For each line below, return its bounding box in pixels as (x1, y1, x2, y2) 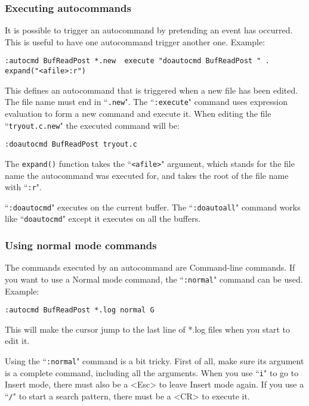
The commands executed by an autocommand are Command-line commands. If (5, 261, 295, 274)
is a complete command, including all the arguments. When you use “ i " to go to (5, 366, 299, 379)
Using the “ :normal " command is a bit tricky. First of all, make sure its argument (5, 355, 304, 367)
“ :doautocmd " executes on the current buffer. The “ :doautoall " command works (5, 200, 301, 213)
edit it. (5, 334, 30, 347)
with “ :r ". (5, 181, 42, 193)
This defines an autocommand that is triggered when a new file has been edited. (5, 83, 298, 96)
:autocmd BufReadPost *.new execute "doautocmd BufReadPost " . (5, 57, 270, 66)
